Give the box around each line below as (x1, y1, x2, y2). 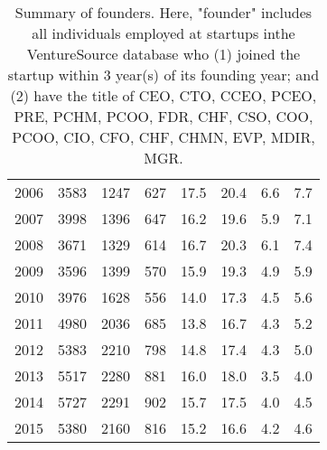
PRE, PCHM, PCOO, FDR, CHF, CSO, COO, (14, 106, 313, 127)
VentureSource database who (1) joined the (26, 43, 301, 64)
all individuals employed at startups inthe (32, 23, 295, 43)
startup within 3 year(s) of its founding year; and (7, 64, 320, 85)
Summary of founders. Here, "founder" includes (14, 2, 313, 23)
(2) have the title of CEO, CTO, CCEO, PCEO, (10, 85, 317, 106)
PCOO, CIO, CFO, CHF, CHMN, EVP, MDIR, (12, 127, 315, 147)
